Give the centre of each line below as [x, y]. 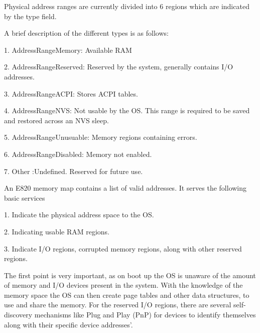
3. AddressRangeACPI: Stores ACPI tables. [71, 93]
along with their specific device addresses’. [69, 324]
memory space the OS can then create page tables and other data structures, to [127, 295]
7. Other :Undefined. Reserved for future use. [74, 171]
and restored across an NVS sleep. [56, 120]
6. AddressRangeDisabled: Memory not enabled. [78, 154]
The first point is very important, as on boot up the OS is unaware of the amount [130, 275]
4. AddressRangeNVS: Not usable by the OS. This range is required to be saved [127, 110]
